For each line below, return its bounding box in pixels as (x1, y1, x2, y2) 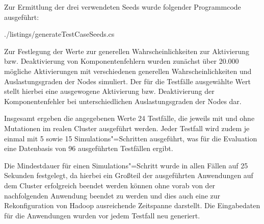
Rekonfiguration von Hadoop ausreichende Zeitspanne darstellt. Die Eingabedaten (4, 200, 260, 211)
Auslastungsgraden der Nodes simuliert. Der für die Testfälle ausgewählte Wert (4, 76, 251, 86)
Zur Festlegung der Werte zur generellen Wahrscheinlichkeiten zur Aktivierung (4, 45, 249, 56)
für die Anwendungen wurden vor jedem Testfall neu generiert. (4, 210, 200, 220)
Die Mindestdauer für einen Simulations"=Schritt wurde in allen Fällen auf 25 (4, 160, 248, 170)
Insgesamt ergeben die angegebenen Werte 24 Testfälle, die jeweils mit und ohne (4, 113, 255, 123)
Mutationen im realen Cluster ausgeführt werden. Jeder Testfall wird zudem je (4, 122, 250, 133)
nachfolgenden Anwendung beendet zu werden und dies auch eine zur (4, 190, 221, 201)
